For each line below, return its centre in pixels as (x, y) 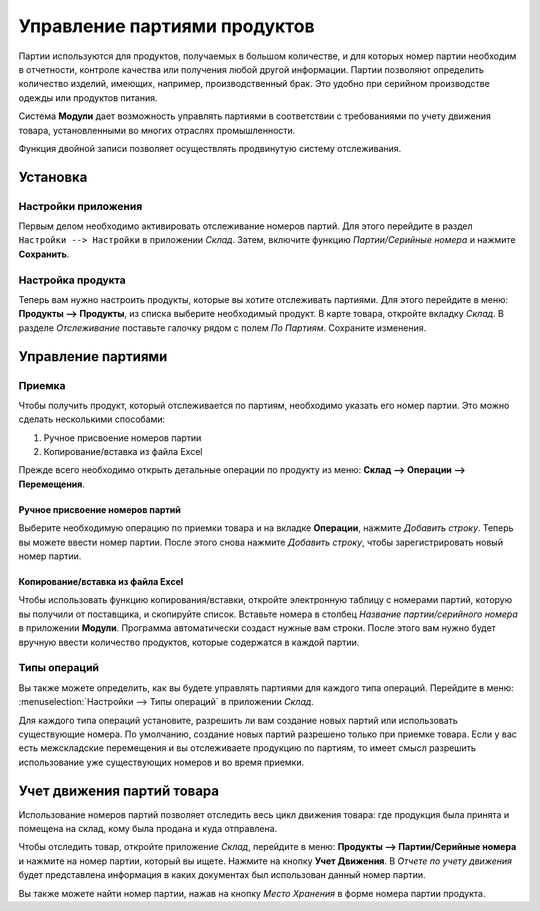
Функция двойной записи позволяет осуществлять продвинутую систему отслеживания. (210, 148)
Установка (53, 176)
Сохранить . (44, 254)
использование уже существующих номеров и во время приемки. (161, 762)
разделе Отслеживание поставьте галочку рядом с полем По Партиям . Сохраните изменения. (222, 327)
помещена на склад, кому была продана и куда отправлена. (148, 828)
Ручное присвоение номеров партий (100, 509)
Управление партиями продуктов (166, 26)
